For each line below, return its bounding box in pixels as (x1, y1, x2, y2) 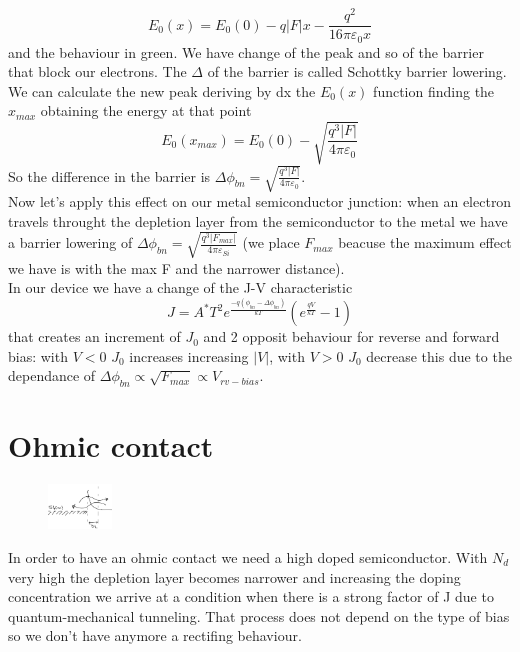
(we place (242, 232, 300, 253)
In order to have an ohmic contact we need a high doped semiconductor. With (8, 546, 488, 567)
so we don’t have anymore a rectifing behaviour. (8, 625, 302, 646)
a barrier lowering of (8, 232, 133, 253)
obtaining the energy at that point (40, 100, 252, 121)
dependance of (8, 365, 96, 386)
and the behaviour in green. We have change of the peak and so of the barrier (8, 41, 484, 62)
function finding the (373, 80, 495, 101)
